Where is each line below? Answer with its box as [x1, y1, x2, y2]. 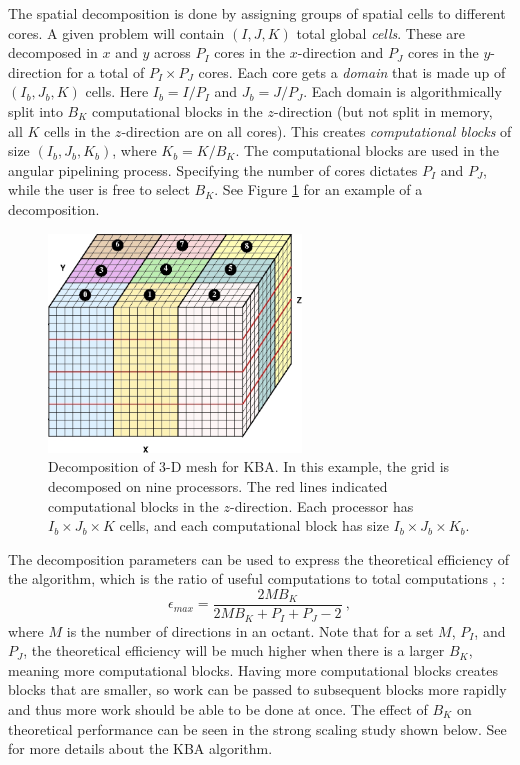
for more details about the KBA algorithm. [8, 738, 273, 759]
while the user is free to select [8, 179, 190, 200]
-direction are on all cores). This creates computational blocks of [121, 120, 512, 141]
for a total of [66, 61, 145, 82]
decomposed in [8, 42, 98, 63]
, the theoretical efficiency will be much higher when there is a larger [23, 640, 445, 661]
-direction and [297, 42, 384, 63]
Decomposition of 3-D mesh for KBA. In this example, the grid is [48, 456, 450, 477]
